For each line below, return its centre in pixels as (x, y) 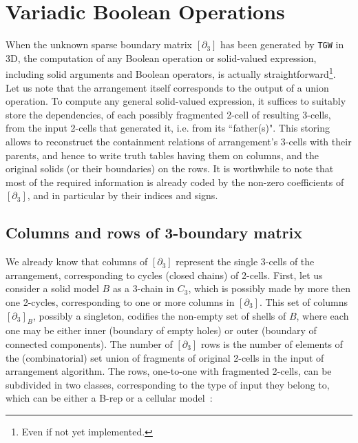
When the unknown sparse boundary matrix (99, 44)
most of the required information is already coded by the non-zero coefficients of (175, 182)
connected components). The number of (89, 343)
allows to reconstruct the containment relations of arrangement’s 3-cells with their (179, 141)
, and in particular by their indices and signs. (123, 195)
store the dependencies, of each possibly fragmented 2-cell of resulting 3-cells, (168, 114)
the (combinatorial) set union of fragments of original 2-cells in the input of (165, 357)
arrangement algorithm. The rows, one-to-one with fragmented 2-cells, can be (169, 371)
